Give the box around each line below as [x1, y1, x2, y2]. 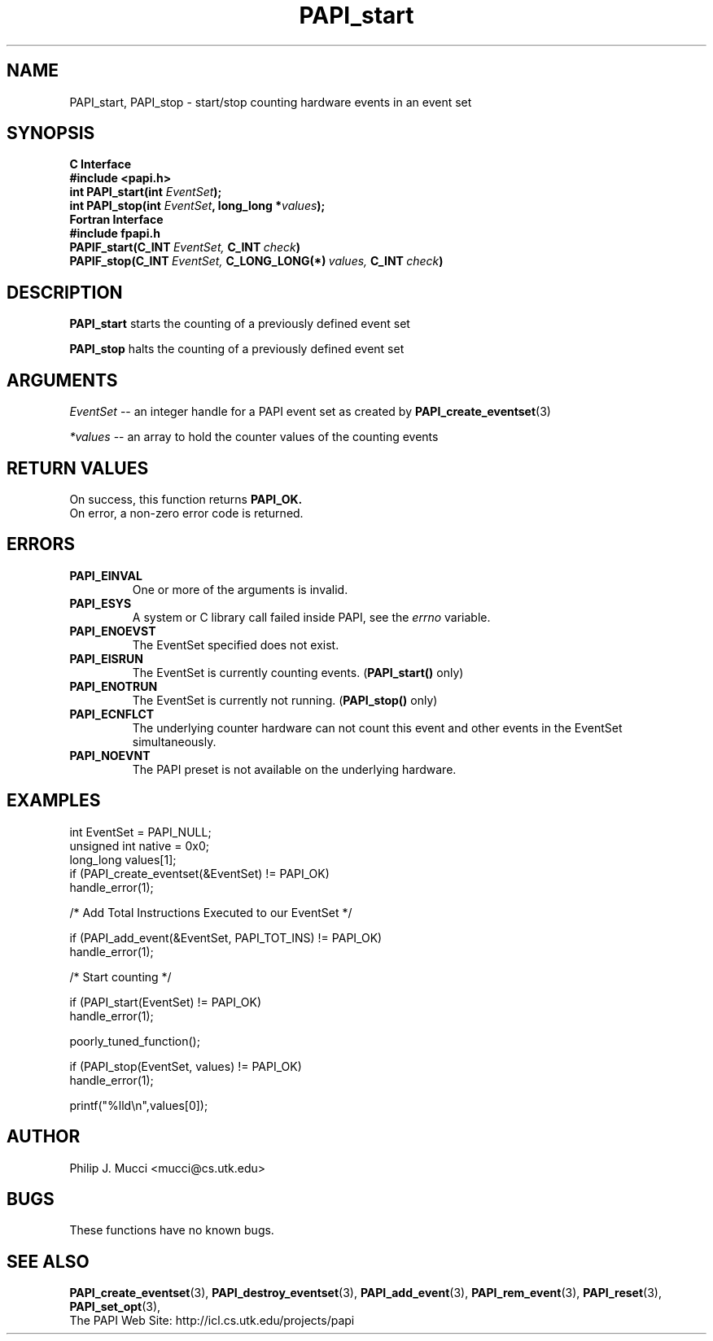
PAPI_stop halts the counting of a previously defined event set [69, 342, 405, 356]
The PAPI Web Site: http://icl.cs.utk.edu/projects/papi [69, 1313, 355, 1328]
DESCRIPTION [7, 282, 123, 303]
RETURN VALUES [7, 457, 149, 478]
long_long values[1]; [69, 852, 177, 867]
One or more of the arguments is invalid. [132, 582, 348, 596]
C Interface [69, 157, 132, 172]
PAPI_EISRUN [69, 651, 143, 666]
